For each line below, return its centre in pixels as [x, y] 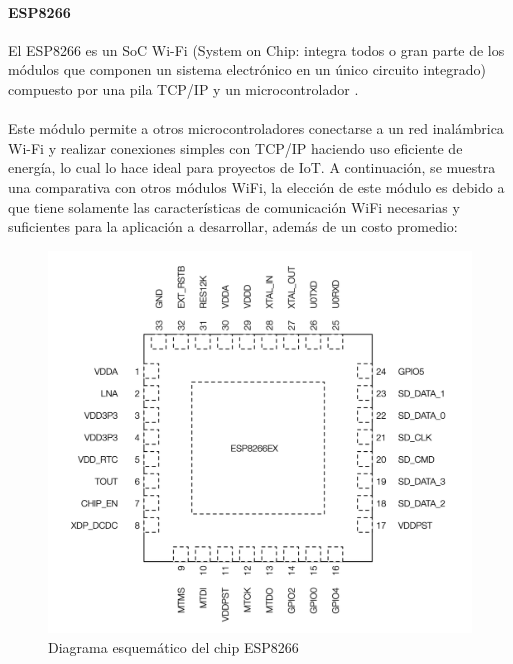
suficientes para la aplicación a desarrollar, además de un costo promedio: [233, 226]
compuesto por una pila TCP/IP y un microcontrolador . [183, 88]
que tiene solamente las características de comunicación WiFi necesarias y [234, 206]
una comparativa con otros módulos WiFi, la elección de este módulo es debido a [256, 186]
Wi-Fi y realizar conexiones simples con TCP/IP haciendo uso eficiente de [235, 147]
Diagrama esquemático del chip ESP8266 [173, 646]
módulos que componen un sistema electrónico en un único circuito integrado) [247, 69]
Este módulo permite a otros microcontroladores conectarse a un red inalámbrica [256, 128]
